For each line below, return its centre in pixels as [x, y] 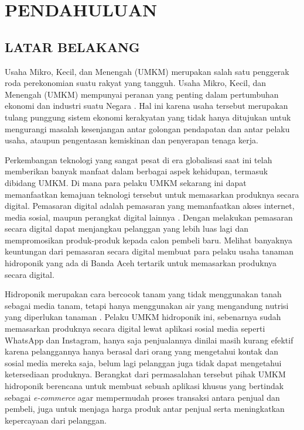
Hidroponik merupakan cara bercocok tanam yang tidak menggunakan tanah [143, 294]
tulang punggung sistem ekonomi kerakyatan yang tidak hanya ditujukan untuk [148, 117]
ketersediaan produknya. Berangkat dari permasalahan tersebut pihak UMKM [145, 374]
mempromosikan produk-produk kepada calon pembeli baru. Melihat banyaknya [149, 240]
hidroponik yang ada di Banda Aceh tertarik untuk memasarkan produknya [141, 263]
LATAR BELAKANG [72, 47]
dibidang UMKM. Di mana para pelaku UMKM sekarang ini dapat [126, 182]
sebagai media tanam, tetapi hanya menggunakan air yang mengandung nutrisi [147, 305]
